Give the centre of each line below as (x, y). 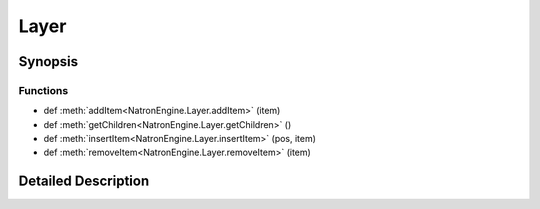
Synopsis (48, 61)
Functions (43, 90)
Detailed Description (84, 181)
